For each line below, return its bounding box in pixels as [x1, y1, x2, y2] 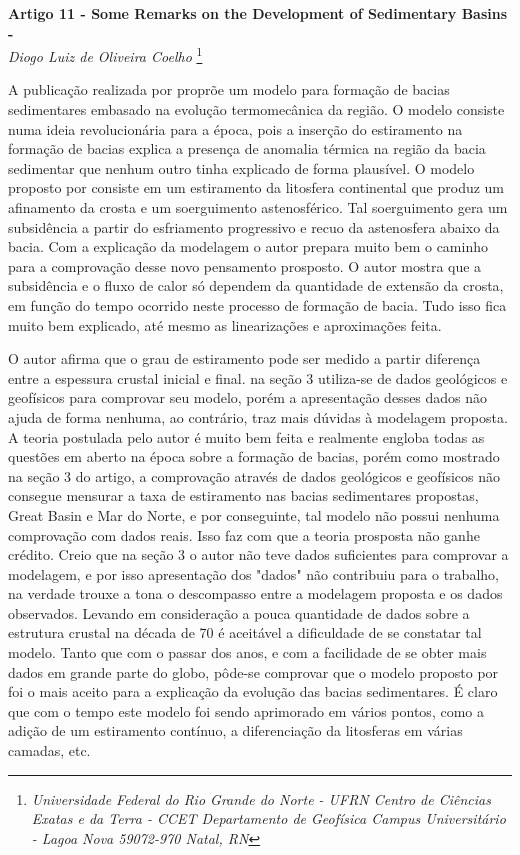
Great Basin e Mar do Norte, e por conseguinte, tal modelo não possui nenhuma [8, 504, 500, 525]
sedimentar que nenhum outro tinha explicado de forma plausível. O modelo [8, 157, 475, 178]
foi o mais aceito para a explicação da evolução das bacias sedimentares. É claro [8, 681, 498, 702]
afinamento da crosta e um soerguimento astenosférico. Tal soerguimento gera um [8, 197, 508, 217]
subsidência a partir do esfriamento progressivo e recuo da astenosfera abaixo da [8, 216, 500, 237]
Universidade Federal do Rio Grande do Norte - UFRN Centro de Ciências [31, 788, 491, 809]
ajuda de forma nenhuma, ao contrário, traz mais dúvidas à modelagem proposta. [8, 406, 508, 427]
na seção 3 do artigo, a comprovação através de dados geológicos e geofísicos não [8, 465, 501, 486]
